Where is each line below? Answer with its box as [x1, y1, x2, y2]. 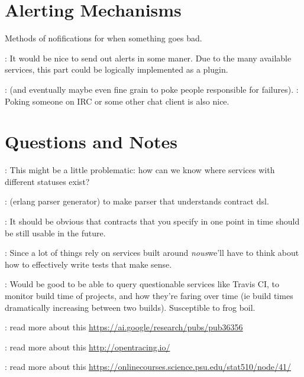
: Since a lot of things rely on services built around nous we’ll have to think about [5, 246, 299, 259]
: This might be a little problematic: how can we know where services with [5, 164, 275, 176]
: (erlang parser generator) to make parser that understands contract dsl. [5, 195, 269, 207]
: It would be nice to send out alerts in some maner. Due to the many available [5, 51, 292, 64]
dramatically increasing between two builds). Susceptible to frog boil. [5, 301, 256, 313]
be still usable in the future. [5, 226, 106, 239]
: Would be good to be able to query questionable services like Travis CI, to [5, 278, 279, 290]
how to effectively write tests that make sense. [5, 258, 172, 270]
